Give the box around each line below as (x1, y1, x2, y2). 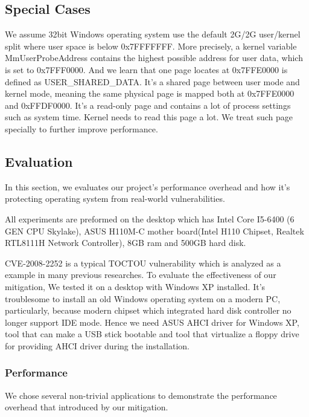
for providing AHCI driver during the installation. (5, 339, 190, 352)
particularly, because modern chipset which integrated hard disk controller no (5, 304, 291, 317)
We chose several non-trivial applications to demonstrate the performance (5, 389, 277, 401)
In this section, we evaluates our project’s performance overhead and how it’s (5, 180, 290, 193)
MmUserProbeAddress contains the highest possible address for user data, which (5, 51, 303, 64)
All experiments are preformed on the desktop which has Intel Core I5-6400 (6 (5, 212, 295, 225)
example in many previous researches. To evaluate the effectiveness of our (5, 268, 276, 281)
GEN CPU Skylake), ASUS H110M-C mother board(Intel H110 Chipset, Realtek (5, 224, 304, 237)
